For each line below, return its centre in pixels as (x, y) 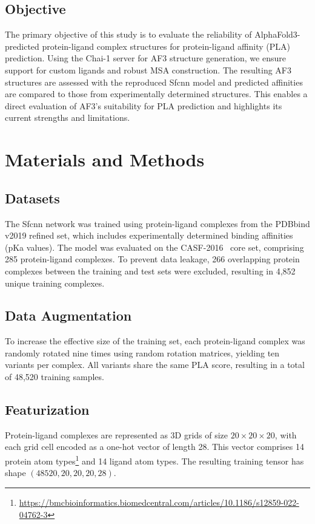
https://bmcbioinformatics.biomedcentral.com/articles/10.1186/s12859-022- (159, 502)
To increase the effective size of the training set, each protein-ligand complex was (155, 341)
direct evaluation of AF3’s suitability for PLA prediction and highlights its (144, 105)
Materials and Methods (105, 159)
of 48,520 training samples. (55, 377)
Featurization (47, 410)
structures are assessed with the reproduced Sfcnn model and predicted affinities (154, 82)
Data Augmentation (68, 315)
